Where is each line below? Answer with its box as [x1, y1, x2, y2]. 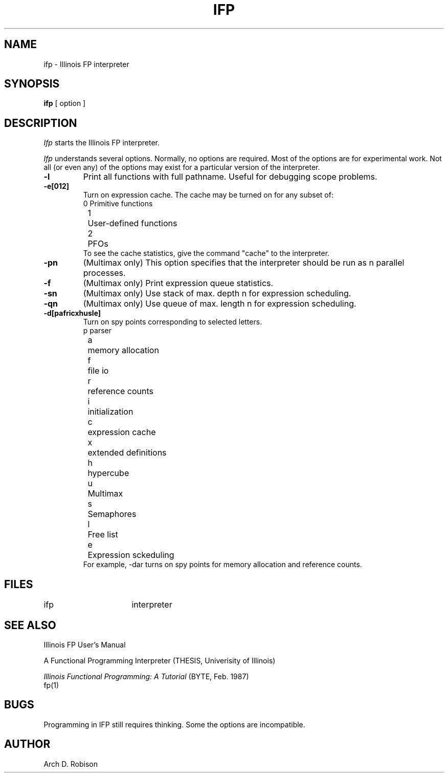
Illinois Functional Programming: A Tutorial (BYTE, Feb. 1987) [43, 672, 249, 681]
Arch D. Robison [43, 759, 98, 768]
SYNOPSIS [4, 77, 60, 91]
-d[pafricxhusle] [43, 309, 101, 318]
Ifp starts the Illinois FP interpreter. [43, 138, 160, 147]
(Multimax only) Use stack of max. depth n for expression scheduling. [83, 288, 351, 299]
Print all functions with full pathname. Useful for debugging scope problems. [83, 171, 377, 182]
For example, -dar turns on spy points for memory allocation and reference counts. [83, 560, 362, 569]
